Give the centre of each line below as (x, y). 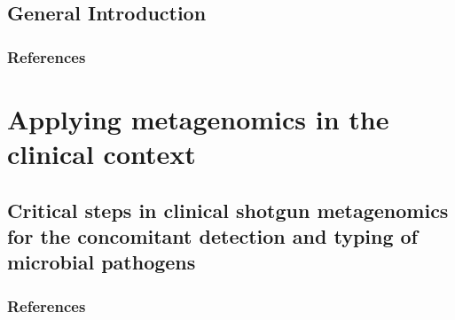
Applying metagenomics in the (198, 118)
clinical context (102, 153)
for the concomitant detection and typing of (212, 235)
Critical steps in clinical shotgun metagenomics (228, 210)
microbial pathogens (102, 262)
